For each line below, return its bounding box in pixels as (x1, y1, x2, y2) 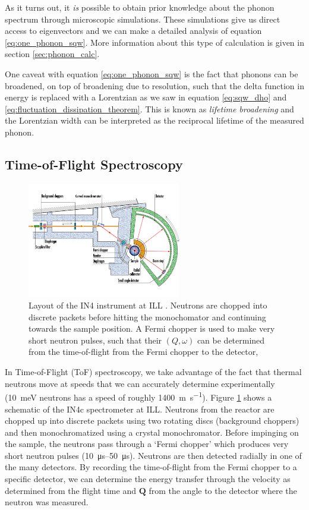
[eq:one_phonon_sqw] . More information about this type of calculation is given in (5, 36, 304, 48)
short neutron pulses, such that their (29, 333, 162, 346)
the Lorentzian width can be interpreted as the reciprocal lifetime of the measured (5, 114, 304, 127)
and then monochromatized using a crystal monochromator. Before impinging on (5, 426, 299, 438)
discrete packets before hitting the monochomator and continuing (29, 310, 266, 323)
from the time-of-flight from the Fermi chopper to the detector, (29, 345, 258, 358)
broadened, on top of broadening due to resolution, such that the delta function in (5, 79, 304, 92)
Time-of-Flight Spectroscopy (5, 155, 183, 173)
